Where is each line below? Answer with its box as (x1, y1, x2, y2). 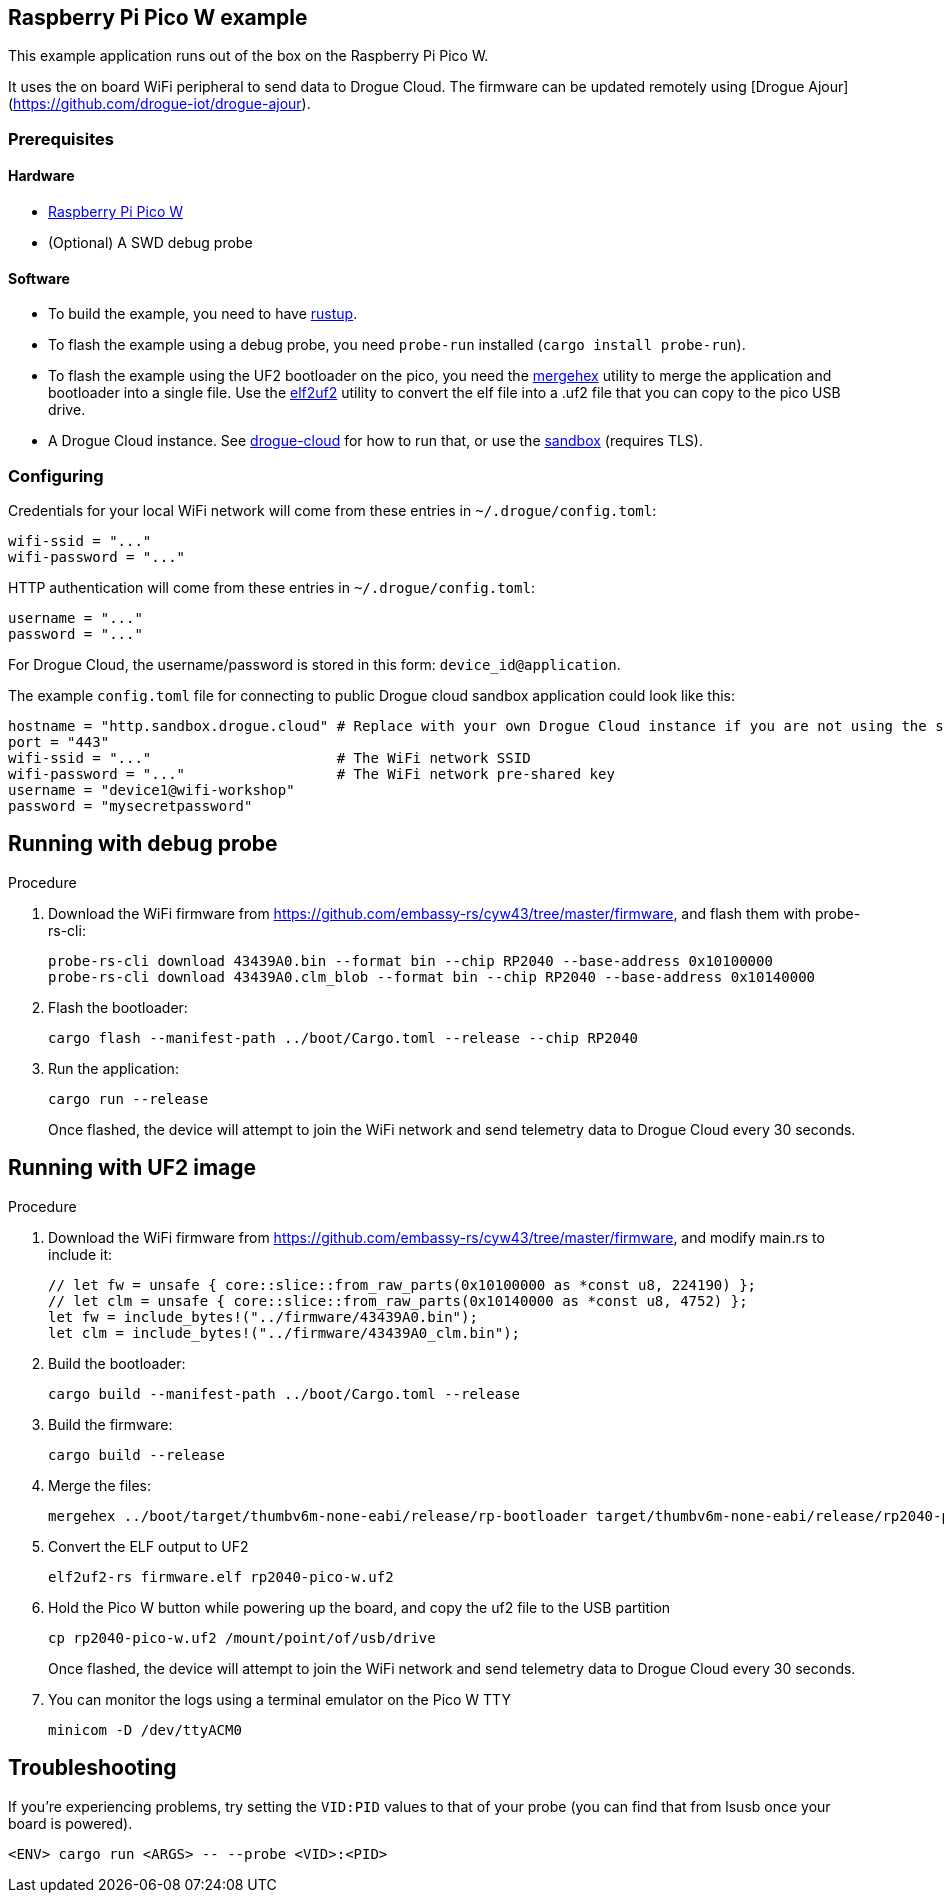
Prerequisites (8, 128, 114, 149)
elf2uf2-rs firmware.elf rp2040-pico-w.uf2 (48, 1568, 394, 1585)
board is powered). (8, 1814, 133, 1832)
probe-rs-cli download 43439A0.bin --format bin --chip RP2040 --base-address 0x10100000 (48, 952, 773, 969)
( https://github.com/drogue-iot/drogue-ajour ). (8, 95, 311, 113)
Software (8, 269, 70, 287)
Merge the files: (48, 1476, 152, 1494)
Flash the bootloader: (48, 998, 188, 1016)
